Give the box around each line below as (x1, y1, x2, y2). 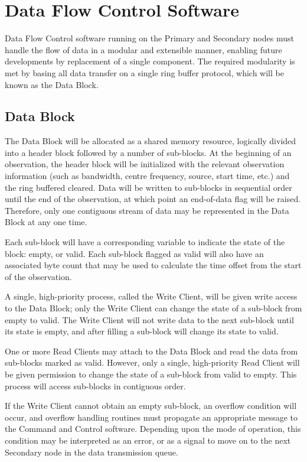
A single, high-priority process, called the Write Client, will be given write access (5, 290, 298, 302)
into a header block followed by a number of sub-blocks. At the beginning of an (5, 146, 292, 158)
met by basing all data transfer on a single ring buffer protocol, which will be (5, 66, 284, 79)
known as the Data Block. (5, 78, 99, 90)
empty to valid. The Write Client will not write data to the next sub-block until (5, 313, 294, 326)
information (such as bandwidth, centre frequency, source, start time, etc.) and (5, 170, 290, 182)
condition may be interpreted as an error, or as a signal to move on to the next (5, 434, 291, 446)
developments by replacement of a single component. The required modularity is (5, 55, 295, 67)
